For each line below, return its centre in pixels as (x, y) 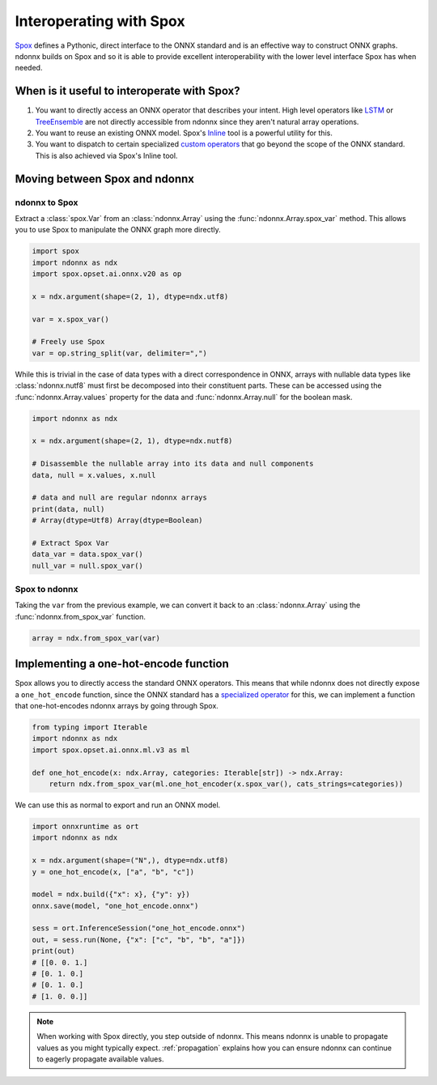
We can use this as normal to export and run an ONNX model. (118, 805)
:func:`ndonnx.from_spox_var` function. (80, 616)
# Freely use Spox (68, 342)
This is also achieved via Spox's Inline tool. (106, 155)
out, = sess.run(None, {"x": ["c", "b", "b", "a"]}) (139, 940)
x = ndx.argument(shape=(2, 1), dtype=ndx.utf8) (130, 296)
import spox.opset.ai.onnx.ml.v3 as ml (111, 750)
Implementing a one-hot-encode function (122, 664)
